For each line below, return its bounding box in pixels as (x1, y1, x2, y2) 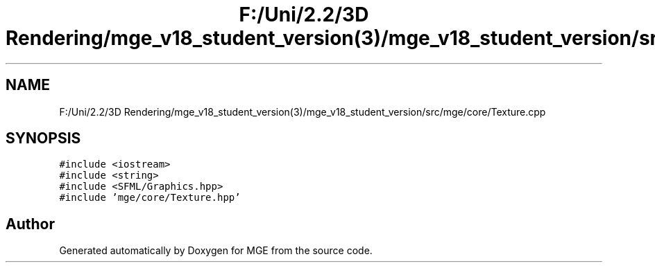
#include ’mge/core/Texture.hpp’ (59, 192, 241, 204)
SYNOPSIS (6, 129, 81, 148)
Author (6, 215, 55, 233)
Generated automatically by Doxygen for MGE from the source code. (59, 244, 373, 257)
